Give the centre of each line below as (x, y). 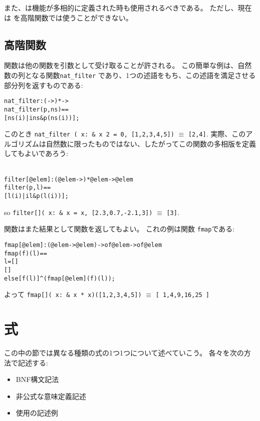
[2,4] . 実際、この (217, 134)
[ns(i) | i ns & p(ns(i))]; (42, 118)
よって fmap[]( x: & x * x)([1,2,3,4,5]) (73, 294)
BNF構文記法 (37, 379)
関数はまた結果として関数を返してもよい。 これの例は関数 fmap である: (119, 229)
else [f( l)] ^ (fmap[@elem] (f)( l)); (60, 278)
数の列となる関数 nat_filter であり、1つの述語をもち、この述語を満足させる (130, 75)
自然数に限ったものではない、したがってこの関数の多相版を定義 (151, 143)
